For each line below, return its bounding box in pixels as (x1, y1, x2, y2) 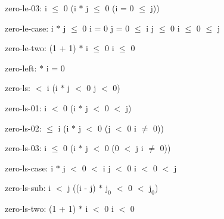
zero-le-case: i (5, 21, 54, 34)
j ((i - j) (67, 182, 96, 194)
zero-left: (5, 61, 37, 74)
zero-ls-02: (5, 121, 42, 134)
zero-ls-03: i (5, 142, 47, 154)
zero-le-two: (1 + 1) (5, 42, 76, 54)
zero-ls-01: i (5, 101, 47, 114)
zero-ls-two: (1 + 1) (5, 202, 76, 215)
